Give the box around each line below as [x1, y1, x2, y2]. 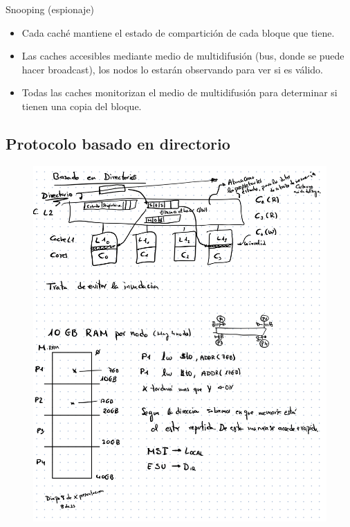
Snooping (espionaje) [6, 2, 95, 16]
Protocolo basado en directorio [6, 132, 230, 154]
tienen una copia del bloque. [21, 98, 142, 113]
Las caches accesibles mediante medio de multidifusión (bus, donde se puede [21, 48, 344, 63]
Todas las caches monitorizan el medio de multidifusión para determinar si [21, 85, 338, 100]
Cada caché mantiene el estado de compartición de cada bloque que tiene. [21, 25, 335, 39]
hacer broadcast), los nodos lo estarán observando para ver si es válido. [21, 62, 323, 76]
